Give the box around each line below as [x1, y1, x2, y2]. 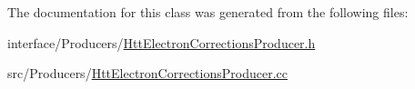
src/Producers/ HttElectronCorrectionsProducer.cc [7, 64, 288, 83]
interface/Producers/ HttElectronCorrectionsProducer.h [7, 33, 316, 52]
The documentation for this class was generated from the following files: [7, 3, 409, 21]
